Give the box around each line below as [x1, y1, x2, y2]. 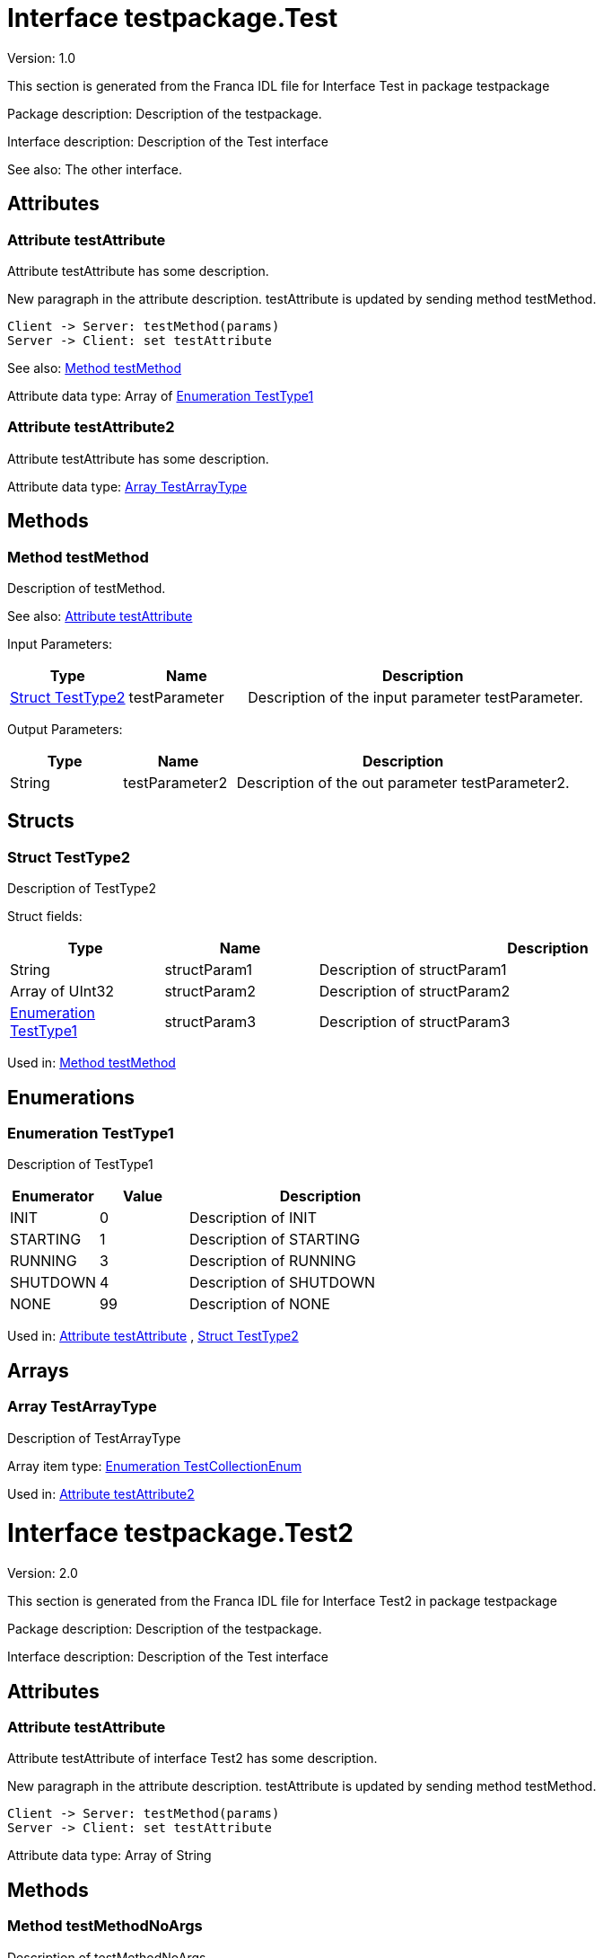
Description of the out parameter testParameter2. [236, 773, 570, 792]
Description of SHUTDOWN [189, 1273, 375, 1292]
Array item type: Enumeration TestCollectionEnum [7, 1457, 302, 1474]
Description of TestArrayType [7, 1430, 181, 1446]
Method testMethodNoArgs [7, 1917, 203, 1936]
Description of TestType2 [7, 881, 157, 897]
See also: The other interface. [7, 161, 183, 177]
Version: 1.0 [7, 49, 76, 66]
